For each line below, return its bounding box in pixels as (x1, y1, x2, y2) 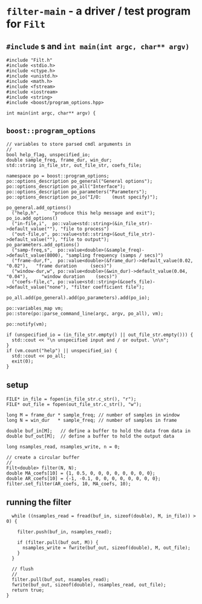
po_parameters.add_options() (6, 241, 80, 248)
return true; (11, 587, 45, 594)
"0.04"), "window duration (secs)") (6, 274, 118, 280)
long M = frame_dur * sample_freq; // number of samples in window (6, 412, 180, 418)
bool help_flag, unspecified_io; (6, 151, 91, 158)
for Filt (6, 17, 46, 31)
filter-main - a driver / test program (6, 4, 191, 18)
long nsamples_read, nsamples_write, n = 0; (6, 444, 120, 450)
